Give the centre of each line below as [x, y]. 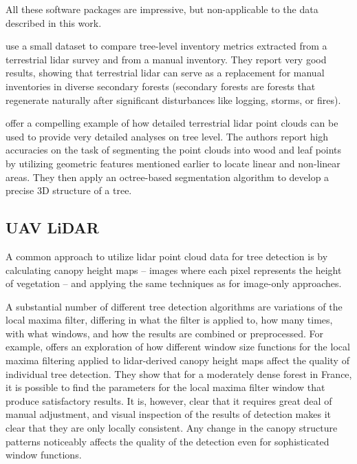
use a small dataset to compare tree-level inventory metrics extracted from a [166, 46]
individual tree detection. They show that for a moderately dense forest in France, [179, 373]
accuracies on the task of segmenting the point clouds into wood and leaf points [174, 150]
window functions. [44, 455]
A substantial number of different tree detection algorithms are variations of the [174, 306]
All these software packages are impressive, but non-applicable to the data [162, 9]
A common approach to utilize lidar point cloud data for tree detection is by [167, 256]
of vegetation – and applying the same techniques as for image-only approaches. [174, 283]
